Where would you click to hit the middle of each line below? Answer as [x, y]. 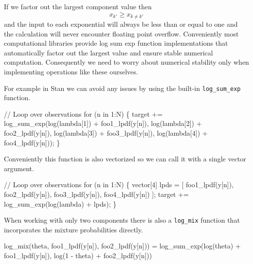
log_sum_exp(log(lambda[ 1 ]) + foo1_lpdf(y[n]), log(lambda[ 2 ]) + [103, 123]
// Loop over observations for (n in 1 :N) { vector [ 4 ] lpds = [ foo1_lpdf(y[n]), [119, 185]
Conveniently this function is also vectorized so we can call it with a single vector [125, 159]
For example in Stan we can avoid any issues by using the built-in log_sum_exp [122, 88]
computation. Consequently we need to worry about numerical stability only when [126, 62]
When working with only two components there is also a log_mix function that [122, 220]
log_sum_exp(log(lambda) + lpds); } [60, 203]
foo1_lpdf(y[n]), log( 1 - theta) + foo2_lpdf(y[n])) [78, 255]
